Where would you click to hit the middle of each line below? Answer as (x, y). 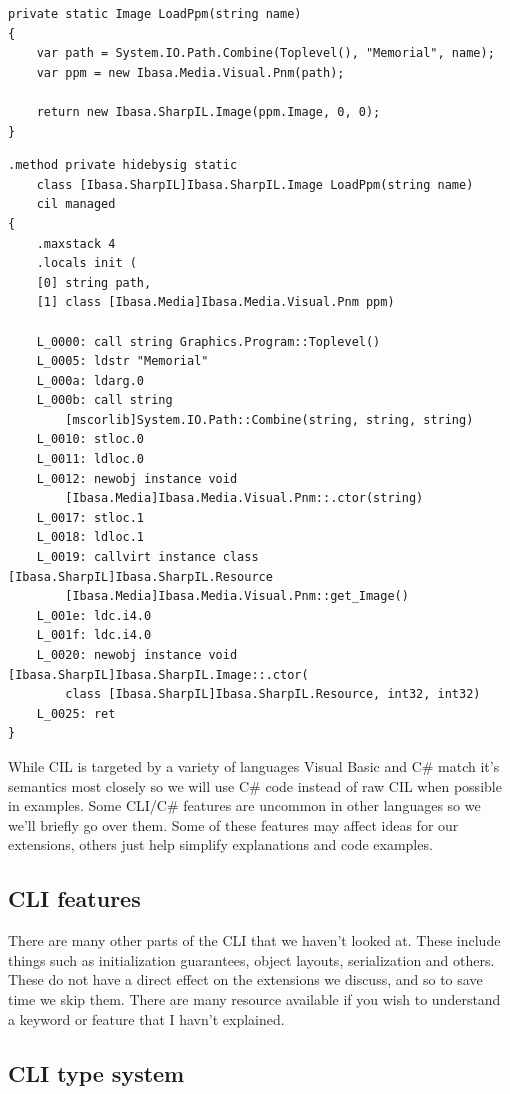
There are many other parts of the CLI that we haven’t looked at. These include (254, 940)
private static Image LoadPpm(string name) (155, 14)
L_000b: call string (104, 400)
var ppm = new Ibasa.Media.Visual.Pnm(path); (190, 72)
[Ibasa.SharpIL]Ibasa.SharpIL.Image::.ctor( (158, 674)
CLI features (74, 898)
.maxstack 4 (76, 243)
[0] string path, (94, 282)
